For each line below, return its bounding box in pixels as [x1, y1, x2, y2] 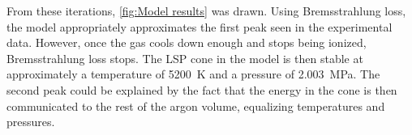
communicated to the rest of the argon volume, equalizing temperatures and [6, 97, 385, 114]
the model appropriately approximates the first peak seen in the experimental [6, 18, 393, 35]
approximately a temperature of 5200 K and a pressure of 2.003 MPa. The [6, 65, 380, 82]
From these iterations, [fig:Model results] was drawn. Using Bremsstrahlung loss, [6, 2, 406, 19]
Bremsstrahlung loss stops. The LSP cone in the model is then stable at [6, 49, 363, 66]
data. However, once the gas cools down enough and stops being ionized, [6, 34, 367, 51]
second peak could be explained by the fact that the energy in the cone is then [6, 81, 397, 98]
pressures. [6, 113, 55, 130]
